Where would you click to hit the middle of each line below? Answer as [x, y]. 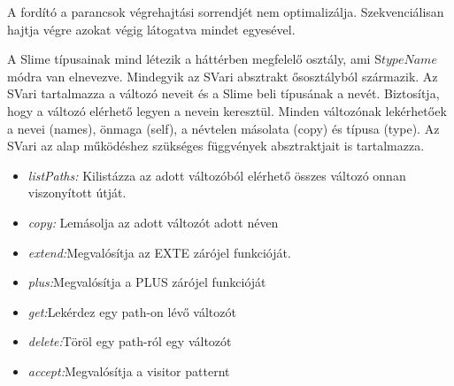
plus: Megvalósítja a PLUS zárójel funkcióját [147, 282]
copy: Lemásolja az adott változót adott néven [153, 222]
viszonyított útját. [77, 193]
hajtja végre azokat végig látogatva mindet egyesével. [151, 29]
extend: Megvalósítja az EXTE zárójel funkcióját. [159, 252]
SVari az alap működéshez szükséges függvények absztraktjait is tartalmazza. [216, 146]
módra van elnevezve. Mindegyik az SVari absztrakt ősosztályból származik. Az [223, 76]
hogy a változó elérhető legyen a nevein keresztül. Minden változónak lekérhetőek [227, 110]
